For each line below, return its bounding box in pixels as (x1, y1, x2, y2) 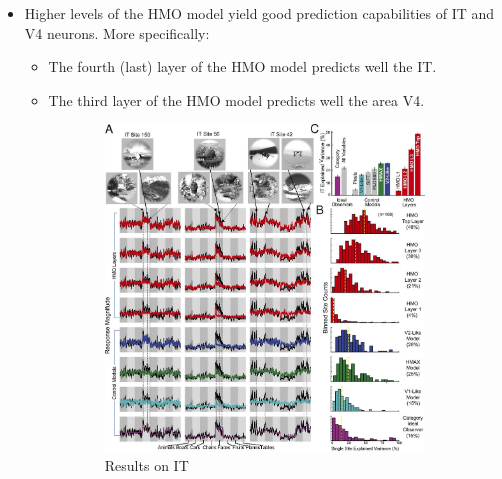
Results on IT (104, 454, 189, 475)
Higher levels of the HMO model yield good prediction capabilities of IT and (24, 3, 495, 23)
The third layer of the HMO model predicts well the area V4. (48, 89, 425, 110)
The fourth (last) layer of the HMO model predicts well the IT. (48, 56, 437, 77)
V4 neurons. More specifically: (24, 22, 210, 43)
